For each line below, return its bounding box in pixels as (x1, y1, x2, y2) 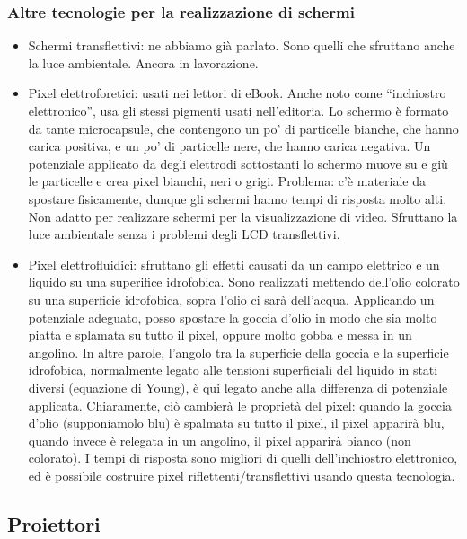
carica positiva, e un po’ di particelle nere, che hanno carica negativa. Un (28, 137, 431, 155)
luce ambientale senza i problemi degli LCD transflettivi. (28, 225, 340, 243)
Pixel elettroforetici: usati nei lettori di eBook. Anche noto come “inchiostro (28, 84, 446, 102)
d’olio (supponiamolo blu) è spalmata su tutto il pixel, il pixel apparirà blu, (28, 413, 445, 432)
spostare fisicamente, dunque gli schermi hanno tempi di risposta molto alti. (28, 189, 447, 208)
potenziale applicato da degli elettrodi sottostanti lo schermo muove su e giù (28, 154, 448, 172)
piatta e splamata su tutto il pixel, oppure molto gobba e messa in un (28, 325, 412, 344)
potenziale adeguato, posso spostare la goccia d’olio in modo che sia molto (28, 307, 437, 326)
